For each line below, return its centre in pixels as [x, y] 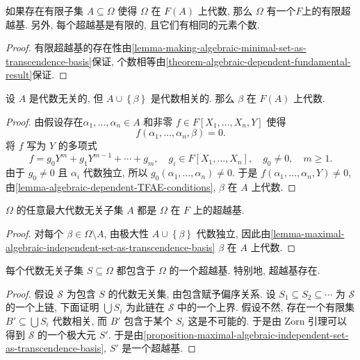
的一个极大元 [67, 334]
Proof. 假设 [30, 293]
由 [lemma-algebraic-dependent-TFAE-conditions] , [111, 186]
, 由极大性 [126, 233]
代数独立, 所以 [115, 172]
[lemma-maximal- [308, 233]
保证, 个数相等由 [129, 61]
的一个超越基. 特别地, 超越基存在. [245, 270]
